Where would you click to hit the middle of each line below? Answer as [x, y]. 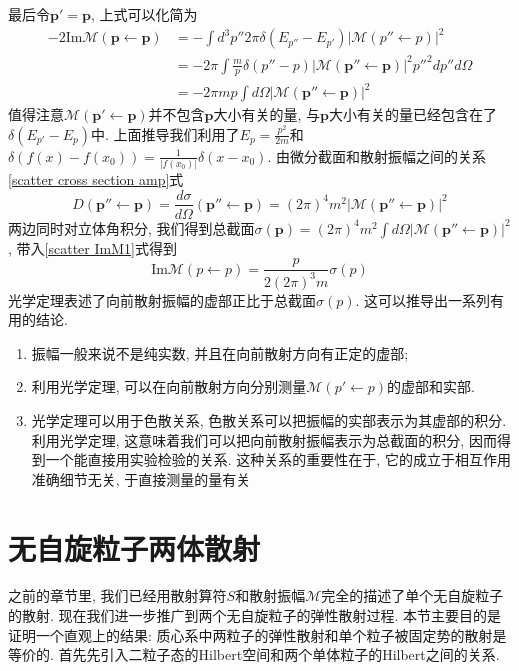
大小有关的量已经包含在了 [413, 114]
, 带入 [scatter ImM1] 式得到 [92, 247]
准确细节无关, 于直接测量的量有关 [141, 478]
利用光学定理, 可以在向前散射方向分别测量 [169, 386]
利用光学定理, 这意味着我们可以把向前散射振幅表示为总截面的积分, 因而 [264, 439]
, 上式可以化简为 [144, 14]
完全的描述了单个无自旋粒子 [412, 595]
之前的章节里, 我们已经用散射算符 [117, 595]
